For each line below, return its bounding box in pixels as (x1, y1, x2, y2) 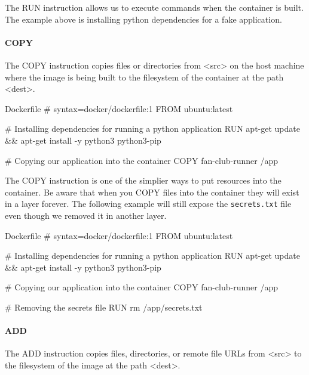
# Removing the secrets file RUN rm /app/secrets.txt (5, 300, 203, 313)
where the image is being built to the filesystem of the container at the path (5, 70, 284, 83)
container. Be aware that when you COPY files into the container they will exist (5, 185, 299, 198)
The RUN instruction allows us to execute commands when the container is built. (5, 1, 304, 13)
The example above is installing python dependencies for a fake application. (5, 13, 282, 25)
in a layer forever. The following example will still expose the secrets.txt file (5, 197, 292, 210)
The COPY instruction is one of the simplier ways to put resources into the (5, 174, 282, 187)
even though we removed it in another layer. (5, 209, 167, 221)
